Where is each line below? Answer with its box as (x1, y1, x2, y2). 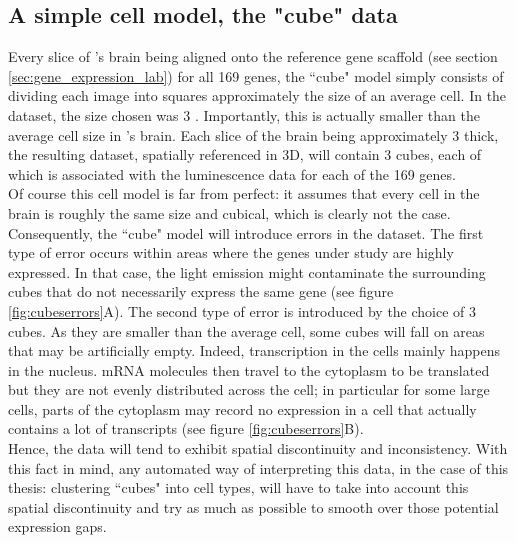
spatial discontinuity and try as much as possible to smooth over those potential (8, 496, 499, 517)
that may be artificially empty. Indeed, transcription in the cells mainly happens (8, 340, 500, 361)
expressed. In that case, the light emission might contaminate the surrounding (8, 261, 486, 282)
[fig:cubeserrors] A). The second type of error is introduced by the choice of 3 (8, 300, 477, 321)
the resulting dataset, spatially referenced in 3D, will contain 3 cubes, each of (8, 144, 482, 165)
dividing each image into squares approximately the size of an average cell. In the (8, 85, 507, 106)
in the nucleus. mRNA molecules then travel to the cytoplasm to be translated (8, 359, 490, 380)
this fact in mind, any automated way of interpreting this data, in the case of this (8, 457, 509, 478)
